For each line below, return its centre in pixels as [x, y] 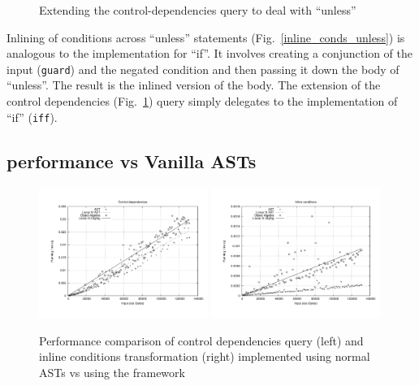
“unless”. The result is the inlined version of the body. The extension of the [194, 85]
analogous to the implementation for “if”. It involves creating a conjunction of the [209, 53]
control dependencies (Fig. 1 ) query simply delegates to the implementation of [202, 101]
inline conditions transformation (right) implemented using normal [205, 356]
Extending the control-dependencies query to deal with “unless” [198, 10]
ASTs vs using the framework [112, 372]
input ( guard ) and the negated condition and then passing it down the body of [203, 69]
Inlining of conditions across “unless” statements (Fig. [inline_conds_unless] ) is [206, 37]
